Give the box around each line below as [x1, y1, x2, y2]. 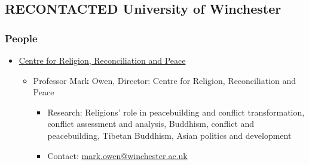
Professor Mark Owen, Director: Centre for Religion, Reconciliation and [33, 74, 296, 86]
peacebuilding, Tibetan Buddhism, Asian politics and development [47, 129, 292, 141]
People [5, 30, 38, 45]
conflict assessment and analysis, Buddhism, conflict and [47, 117, 255, 130]
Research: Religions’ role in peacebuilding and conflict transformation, [47, 105, 305, 118]
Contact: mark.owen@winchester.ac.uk [47, 149, 188, 161]
